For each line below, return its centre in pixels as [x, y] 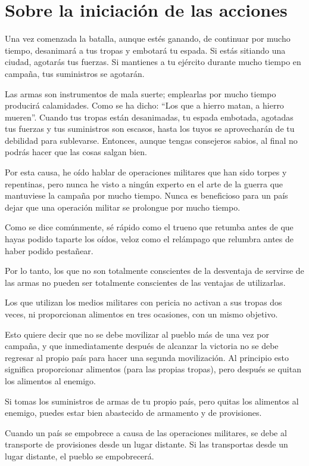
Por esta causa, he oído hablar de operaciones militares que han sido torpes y [146, 172]
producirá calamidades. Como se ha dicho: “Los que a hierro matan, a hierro [144, 105]
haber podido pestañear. [49, 250]
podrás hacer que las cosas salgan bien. [76, 152]
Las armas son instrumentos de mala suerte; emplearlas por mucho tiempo [141, 93]
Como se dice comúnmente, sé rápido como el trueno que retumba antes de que [149, 227]
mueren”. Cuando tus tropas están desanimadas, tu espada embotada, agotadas [149, 117]
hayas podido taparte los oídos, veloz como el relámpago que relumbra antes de [149, 239]
